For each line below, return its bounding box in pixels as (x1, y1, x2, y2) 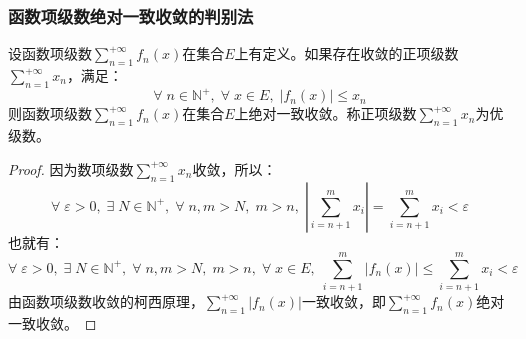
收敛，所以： (192, 158, 277, 179)
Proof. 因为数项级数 (8, 158, 134, 179)
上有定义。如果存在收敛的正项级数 (234, 43, 459, 64)
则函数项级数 (8, 103, 92, 124)
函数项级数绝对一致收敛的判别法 (8, 3, 254, 28)
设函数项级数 (8, 43, 92, 64)
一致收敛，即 (302, 291, 386, 312)
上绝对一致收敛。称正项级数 (234, 103, 417, 124)
